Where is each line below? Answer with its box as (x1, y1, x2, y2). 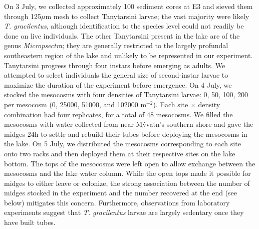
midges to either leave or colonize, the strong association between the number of (4, 177, 250, 188)
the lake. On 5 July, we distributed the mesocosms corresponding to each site (4, 138, 241, 149)
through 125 (4, 11, 41, 21)
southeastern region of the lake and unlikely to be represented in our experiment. (4, 50, 253, 60)
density (198, 99, 220, 109)
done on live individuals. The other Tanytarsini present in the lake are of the (4, 30, 240, 41)
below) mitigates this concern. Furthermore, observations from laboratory (4, 197, 230, 207)
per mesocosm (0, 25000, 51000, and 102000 (4, 99, 138, 109)
